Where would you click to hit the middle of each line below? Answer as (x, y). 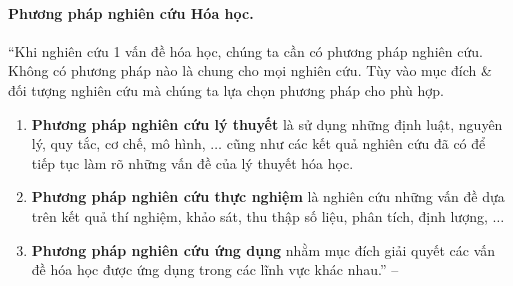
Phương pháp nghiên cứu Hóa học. (131, 12)
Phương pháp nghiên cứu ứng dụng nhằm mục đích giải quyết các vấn (263, 249)
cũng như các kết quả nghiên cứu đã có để (356, 143)
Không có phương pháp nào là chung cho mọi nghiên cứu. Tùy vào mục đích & (250, 70)
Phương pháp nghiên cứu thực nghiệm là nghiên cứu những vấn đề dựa (268, 196)
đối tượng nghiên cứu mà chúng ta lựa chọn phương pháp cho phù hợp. (226, 89)
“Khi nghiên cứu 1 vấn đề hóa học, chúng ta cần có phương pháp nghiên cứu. (245, 50)
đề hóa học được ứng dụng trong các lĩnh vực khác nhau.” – (215, 269)
